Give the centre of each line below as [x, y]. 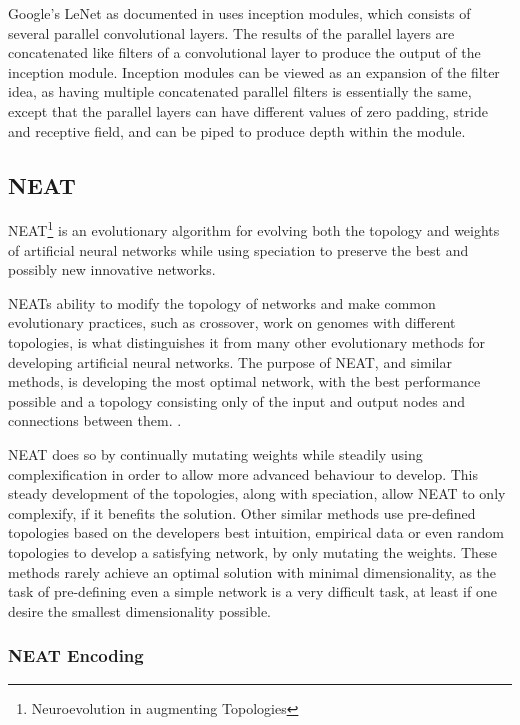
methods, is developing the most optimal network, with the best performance [244, 381]
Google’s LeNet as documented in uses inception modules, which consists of [239, 13]
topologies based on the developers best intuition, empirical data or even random [256, 532]
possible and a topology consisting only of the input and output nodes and [237, 400]
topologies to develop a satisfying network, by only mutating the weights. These [252, 551]
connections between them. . [95, 420]
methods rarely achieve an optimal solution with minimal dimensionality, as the [252, 571]
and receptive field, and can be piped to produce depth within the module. [237, 130]
